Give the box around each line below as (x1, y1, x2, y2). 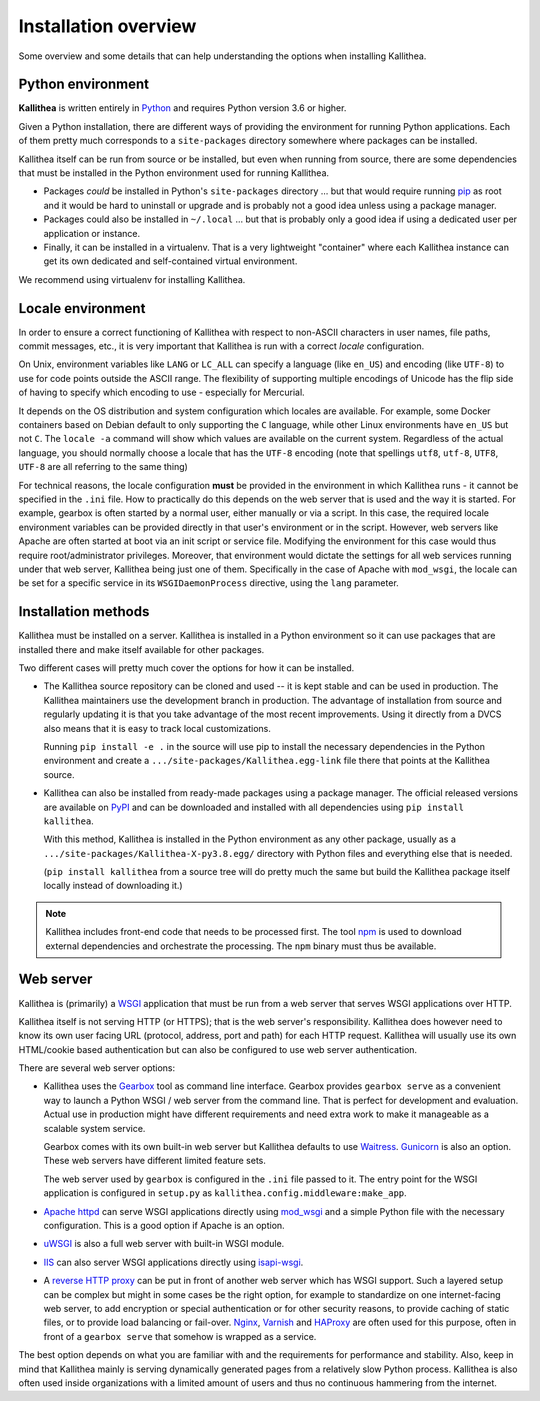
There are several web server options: (18, 1062, 176, 1074)
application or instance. (43, 227, 140, 239)
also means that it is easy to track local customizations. (43, 722, 272, 734)
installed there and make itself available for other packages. (18, 643, 265, 655)
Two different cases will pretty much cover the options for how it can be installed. (18, 661, 355, 674)
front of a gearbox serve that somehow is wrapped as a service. (43, 1330, 317, 1342)
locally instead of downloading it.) (43, 880, 184, 892)
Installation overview (18, 15, 197, 37)
